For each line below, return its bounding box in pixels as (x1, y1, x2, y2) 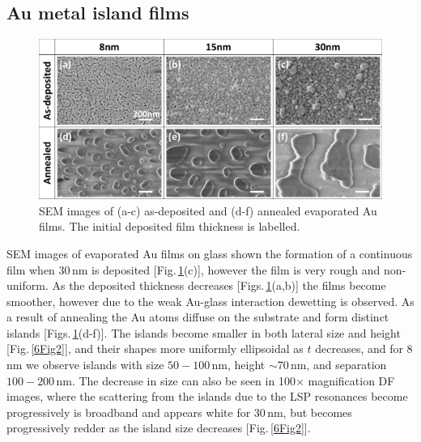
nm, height (211, 356, 266, 373)
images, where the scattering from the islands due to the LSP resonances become (6, 388, 408, 405)
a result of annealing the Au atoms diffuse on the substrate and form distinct (6, 308, 389, 325)
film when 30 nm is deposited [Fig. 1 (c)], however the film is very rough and (6, 261, 381, 278)
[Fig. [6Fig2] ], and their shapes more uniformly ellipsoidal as (6, 340, 304, 357)
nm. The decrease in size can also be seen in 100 (56, 372, 296, 389)
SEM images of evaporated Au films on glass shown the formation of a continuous (6, 244, 413, 261)
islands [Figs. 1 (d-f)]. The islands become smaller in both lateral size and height (6, 324, 401, 341)
